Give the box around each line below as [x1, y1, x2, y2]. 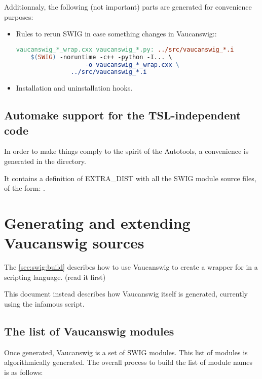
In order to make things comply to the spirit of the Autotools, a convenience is [4, 146, 249, 156]
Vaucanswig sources [4, 232, 144, 253]
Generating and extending [4, 213, 191, 233]
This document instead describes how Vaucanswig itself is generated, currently [4, 288, 248, 299]
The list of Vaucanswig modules [4, 323, 174, 339]
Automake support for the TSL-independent [4, 107, 241, 123]
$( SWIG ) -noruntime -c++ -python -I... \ [30, 53, 172, 61]
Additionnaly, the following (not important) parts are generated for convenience [4, 2, 252, 12]
